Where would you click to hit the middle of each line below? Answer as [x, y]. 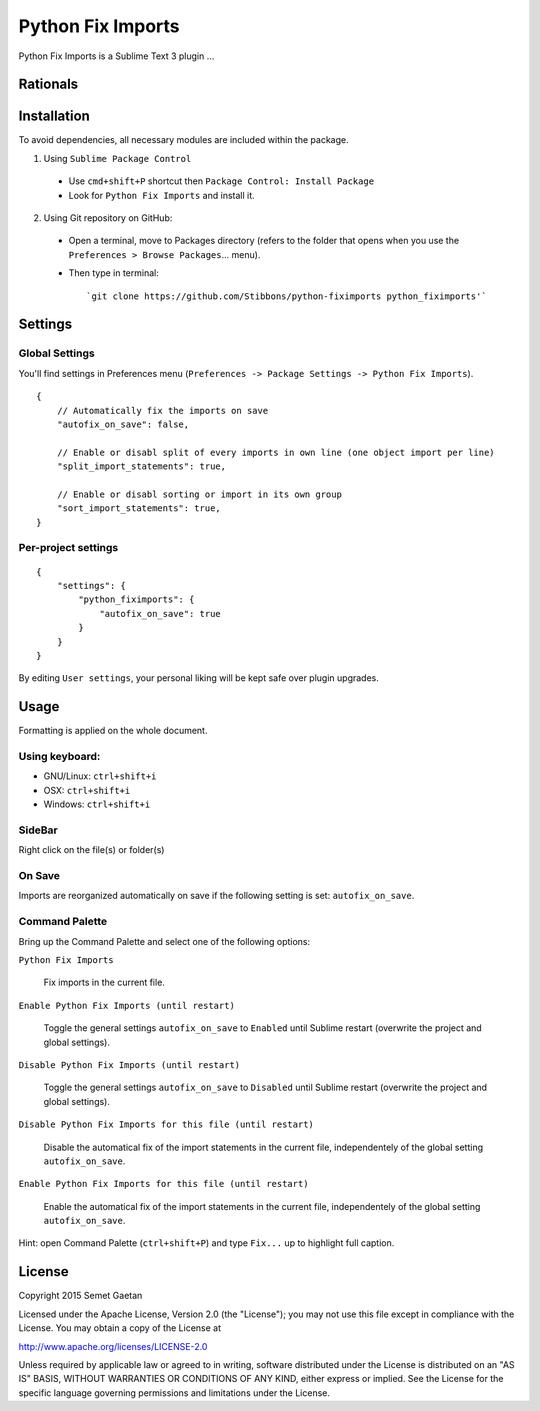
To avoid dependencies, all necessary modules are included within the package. [183, 140]
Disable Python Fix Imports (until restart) [129, 1064]
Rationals [48, 84]
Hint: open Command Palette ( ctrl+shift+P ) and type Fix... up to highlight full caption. [206, 1243]
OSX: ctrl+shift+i [87, 790]
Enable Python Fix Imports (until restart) [126, 1005]
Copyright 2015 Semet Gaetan [80, 1296]
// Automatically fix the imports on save [162, 410]
